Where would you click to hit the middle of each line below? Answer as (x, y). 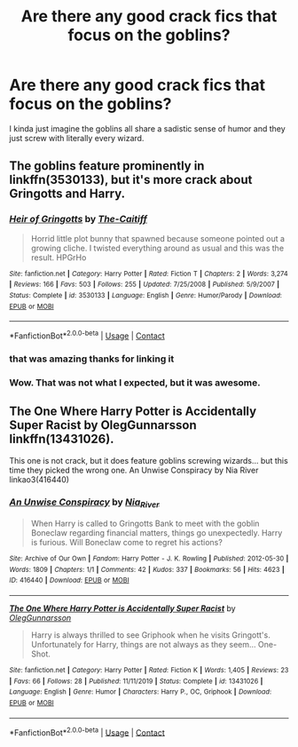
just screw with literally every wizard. (77, 138)
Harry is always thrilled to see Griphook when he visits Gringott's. (150, 635)
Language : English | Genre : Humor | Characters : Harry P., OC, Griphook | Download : (141, 692)
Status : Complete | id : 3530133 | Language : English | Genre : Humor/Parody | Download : (145, 295)
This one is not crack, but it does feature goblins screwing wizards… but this (149, 460)
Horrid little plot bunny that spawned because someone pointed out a (158, 238)
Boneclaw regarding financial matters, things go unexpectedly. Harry (157, 533)
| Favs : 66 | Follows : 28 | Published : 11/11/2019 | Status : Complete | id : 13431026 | (136, 681)
